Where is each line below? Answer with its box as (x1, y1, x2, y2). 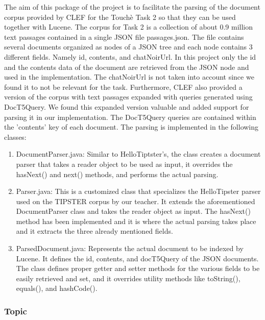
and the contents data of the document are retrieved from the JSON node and (4, 61, 249, 72)
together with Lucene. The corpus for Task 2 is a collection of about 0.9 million (4, 21, 253, 32)
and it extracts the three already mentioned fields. (16, 226, 173, 236)
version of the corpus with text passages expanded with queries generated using (4, 91, 253, 102)
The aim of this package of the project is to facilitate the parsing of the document (4, 2, 260, 12)
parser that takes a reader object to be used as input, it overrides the (16, 158, 233, 169)
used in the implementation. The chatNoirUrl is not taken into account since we (4, 71, 254, 82)
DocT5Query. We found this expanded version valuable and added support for (4, 101, 249, 112)
